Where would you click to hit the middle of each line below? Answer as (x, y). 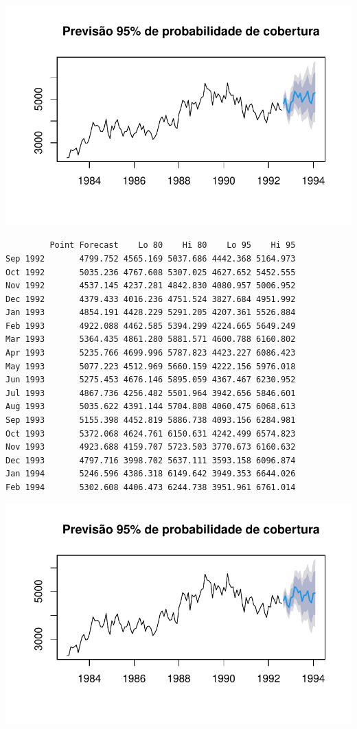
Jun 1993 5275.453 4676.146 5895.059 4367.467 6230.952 (151, 380)
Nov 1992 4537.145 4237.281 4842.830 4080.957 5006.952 (151, 286)
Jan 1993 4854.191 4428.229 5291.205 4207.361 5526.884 (151, 313)
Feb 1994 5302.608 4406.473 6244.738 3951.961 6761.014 (151, 487)
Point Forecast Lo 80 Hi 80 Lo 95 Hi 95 (173, 245)
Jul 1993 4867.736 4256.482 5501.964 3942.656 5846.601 (151, 393)
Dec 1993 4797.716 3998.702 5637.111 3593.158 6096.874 (151, 460)
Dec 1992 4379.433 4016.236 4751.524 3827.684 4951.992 (151, 299)
